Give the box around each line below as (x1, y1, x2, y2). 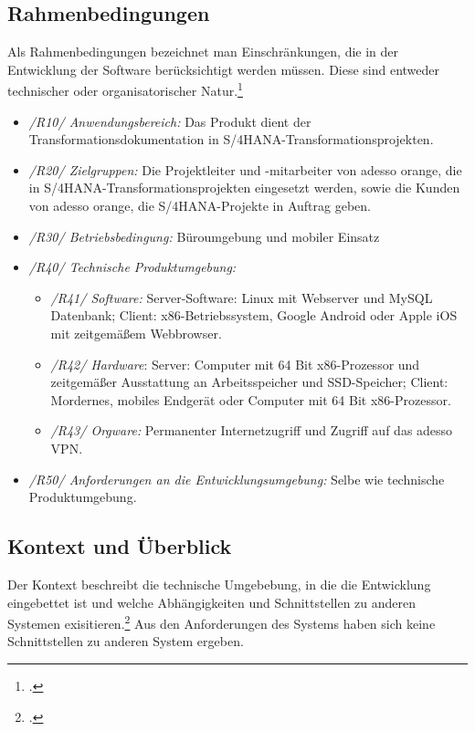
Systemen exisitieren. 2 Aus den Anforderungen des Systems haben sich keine (7, 611, 436, 632)
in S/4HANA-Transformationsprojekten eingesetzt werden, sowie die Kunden (28, 178, 460, 197)
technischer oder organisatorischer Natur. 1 (7, 78, 243, 100)
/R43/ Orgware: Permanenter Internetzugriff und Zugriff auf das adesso (50, 421, 453, 440)
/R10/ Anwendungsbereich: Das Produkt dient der (28, 111, 311, 131)
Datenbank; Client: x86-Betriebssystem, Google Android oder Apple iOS (50, 306, 458, 325)
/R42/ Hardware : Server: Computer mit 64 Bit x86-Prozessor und (50, 354, 420, 373)
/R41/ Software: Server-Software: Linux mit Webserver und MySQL (50, 287, 433, 307)
